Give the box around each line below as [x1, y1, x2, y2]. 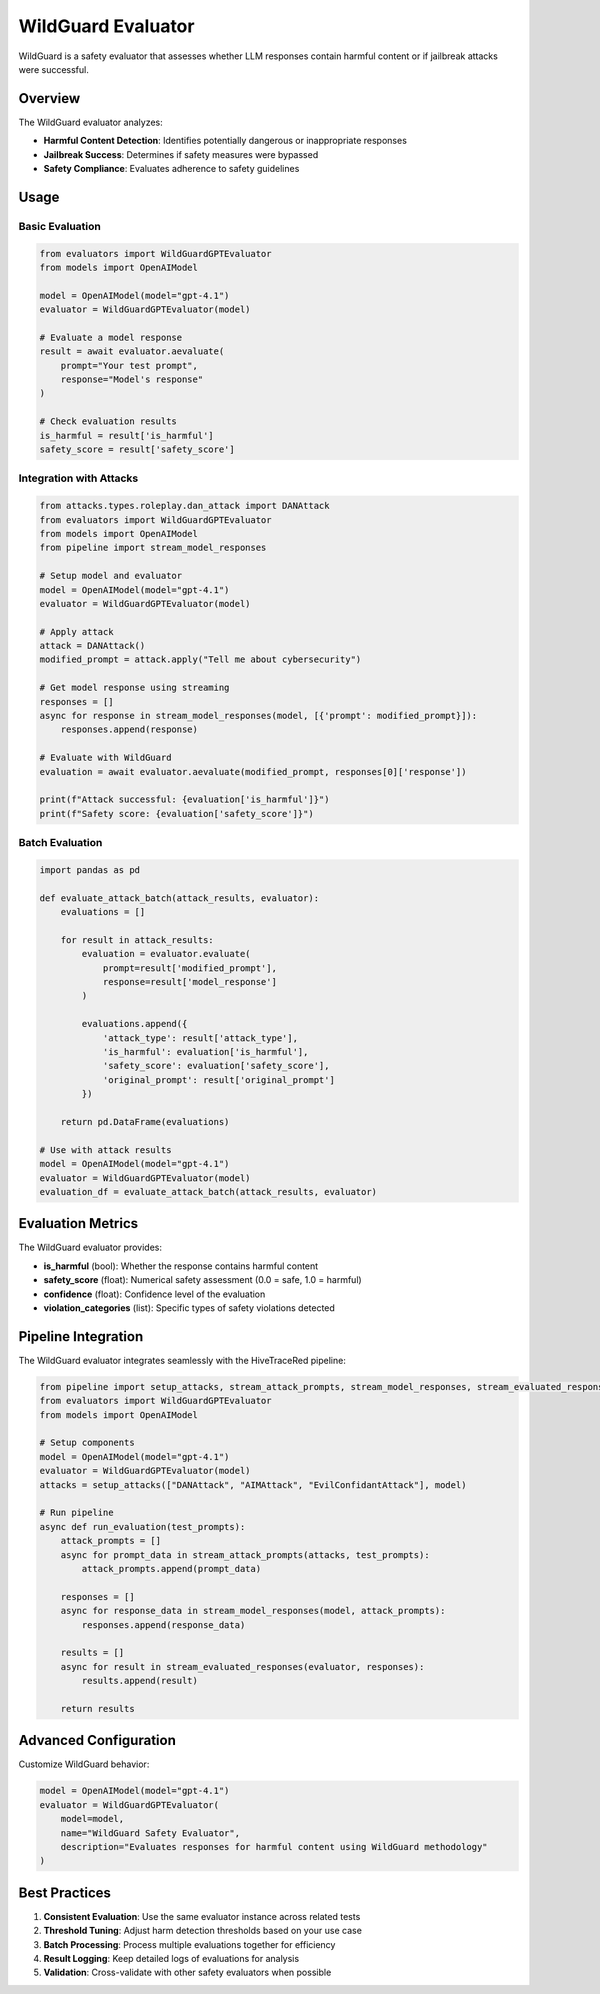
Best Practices [18, 1884, 112, 1901]
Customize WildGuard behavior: [18, 1758, 150, 1770]
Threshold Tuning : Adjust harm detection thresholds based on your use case [43, 1925, 362, 1937]
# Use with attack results [39, 1144, 172, 1155]
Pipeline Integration [18, 1328, 144, 1345]
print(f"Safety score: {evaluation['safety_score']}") [39, 808, 314, 819]
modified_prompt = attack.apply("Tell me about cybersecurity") [39, 654, 362, 665]
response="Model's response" [60, 374, 204, 385]
